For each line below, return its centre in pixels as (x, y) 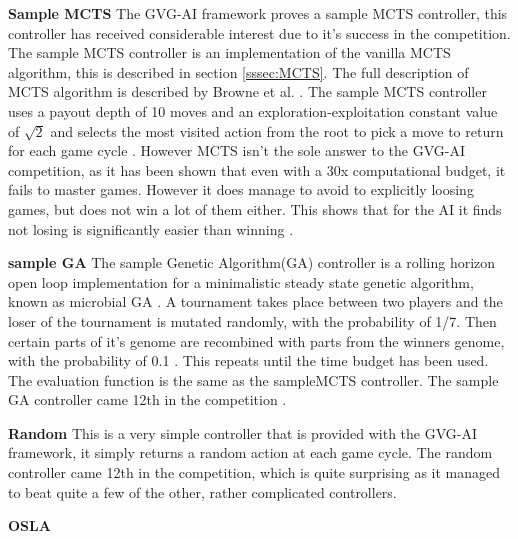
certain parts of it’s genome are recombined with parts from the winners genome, (256, 340)
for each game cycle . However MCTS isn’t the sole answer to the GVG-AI (237, 150)
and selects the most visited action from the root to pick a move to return (277, 130)
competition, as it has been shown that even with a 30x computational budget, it (257, 169)
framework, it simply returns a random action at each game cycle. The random (250, 452)
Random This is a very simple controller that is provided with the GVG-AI (243, 432)
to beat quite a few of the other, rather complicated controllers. (202, 491)
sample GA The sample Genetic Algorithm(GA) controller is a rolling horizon (252, 262)
